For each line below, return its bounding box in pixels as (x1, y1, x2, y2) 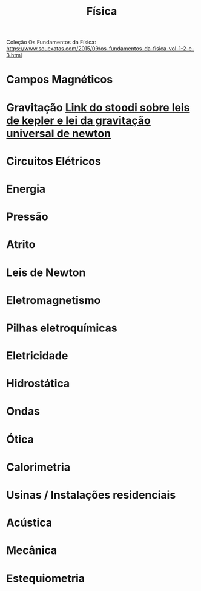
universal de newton (6, 126, 111, 140)
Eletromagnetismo (6, 293, 101, 307)
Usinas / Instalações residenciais (6, 488, 176, 502)
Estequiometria (6, 572, 85, 585)
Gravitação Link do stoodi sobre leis (6, 100, 190, 114)
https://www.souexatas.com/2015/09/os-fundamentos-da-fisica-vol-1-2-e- (6, 45, 195, 52)
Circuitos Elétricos (6, 154, 101, 168)
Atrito (6, 238, 36, 252)
